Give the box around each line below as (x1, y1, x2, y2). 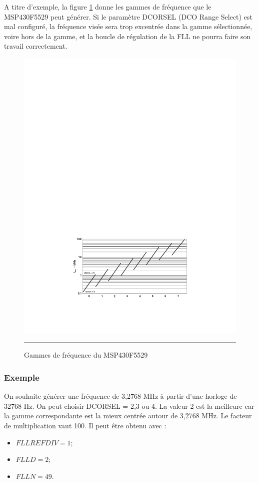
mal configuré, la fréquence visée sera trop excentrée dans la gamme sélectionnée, (4, 21, 252, 32)
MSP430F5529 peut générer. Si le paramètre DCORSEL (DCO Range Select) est (4, 11, 252, 22)
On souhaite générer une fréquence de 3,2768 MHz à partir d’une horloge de (4, 391, 237, 401)
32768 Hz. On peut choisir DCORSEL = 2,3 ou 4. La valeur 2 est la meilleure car (4, 400, 254, 411)
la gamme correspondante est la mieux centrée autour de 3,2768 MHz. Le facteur (4, 410, 252, 421)
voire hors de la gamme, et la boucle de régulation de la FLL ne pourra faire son (4, 31, 251, 41)
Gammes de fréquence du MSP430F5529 (24, 350, 148, 360)
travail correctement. (4, 41, 67, 51)
